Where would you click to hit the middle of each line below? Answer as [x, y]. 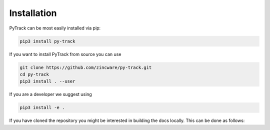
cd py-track [34, 74]
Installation [33, 13]
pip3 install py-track [47, 41]
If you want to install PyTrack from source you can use [65, 54]
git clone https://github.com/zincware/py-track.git [86, 67]
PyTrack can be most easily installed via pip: [55, 28]
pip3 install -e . [42, 108]
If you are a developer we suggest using [50, 94]
